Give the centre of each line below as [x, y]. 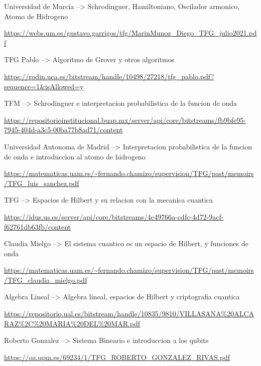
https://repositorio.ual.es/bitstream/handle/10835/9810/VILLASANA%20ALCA [129, 314]
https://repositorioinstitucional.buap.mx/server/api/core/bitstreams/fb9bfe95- [125, 120]
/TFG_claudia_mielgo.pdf [46, 280]
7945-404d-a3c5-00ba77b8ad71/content [63, 130]
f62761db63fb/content [38, 226]
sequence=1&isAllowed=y [44, 86]
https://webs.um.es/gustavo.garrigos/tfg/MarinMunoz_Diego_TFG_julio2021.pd [130, 33]
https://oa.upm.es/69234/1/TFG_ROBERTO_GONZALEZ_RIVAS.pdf [117, 357]
